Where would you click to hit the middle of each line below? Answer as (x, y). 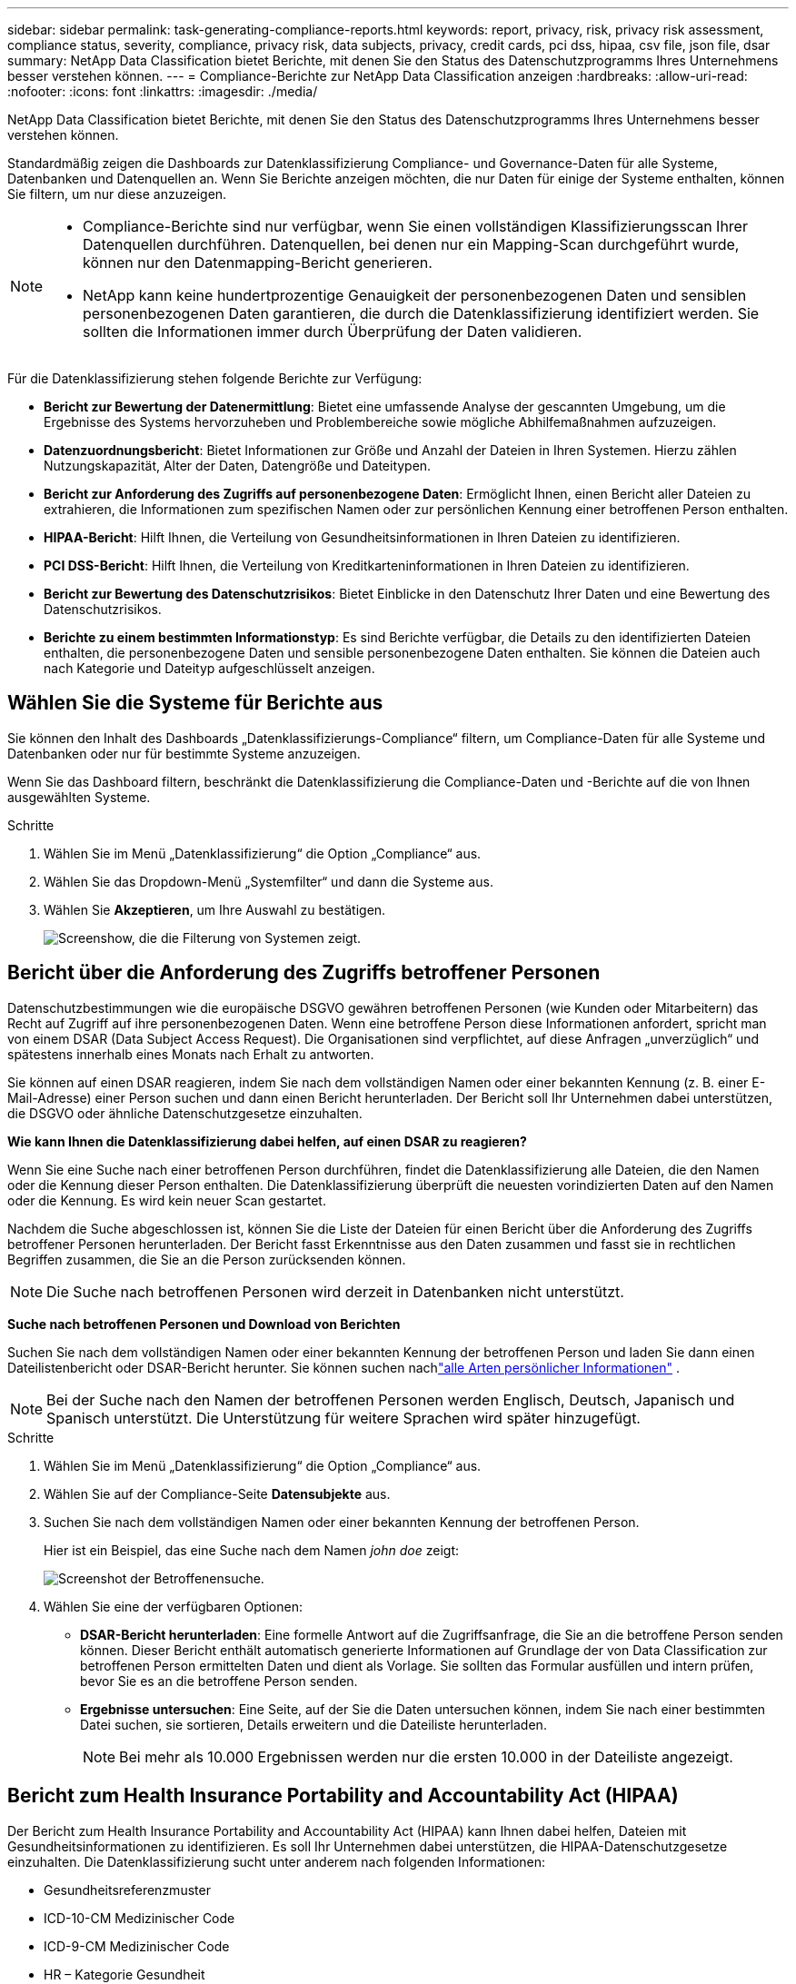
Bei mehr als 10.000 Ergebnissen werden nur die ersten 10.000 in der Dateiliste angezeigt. (426, 1756)
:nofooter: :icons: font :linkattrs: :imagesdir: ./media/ (163, 91)
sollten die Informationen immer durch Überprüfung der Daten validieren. (333, 332)
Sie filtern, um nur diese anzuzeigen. (117, 194)
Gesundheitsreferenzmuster (127, 1890)
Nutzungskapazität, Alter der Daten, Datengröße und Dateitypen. (238, 466)
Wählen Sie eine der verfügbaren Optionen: (173, 1606)
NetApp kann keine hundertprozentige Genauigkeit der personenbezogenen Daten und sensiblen (415, 295)
